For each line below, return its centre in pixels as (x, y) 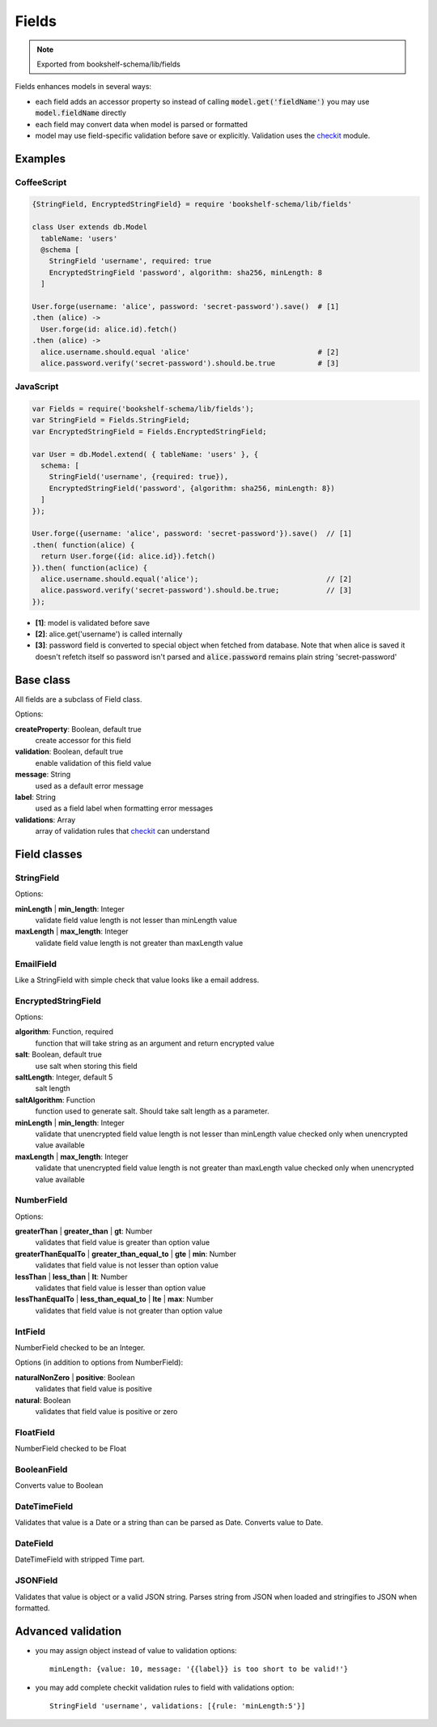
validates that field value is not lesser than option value (127, 1265)
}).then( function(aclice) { (90, 568)
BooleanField (41, 1469)
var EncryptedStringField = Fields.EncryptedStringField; (149, 431)
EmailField (36, 964)
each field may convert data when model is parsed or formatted (142, 124)
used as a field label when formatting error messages (124, 808)
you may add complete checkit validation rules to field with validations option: (165, 1687)
